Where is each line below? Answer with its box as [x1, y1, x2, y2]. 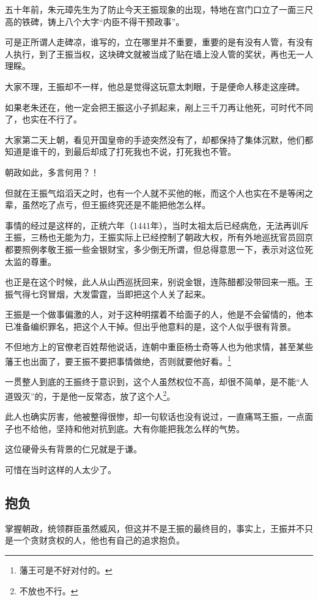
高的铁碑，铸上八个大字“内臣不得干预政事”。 [5, 15, 185, 28]
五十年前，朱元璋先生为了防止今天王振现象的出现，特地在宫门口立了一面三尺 [5, 3, 313, 15]
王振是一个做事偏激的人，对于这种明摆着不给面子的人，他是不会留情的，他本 [5, 308, 313, 321]
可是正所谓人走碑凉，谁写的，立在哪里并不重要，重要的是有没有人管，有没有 [5, 35, 313, 48]
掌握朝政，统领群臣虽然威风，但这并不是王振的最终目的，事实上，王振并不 [5, 521, 305, 534]
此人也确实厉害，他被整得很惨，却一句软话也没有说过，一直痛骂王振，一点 [5, 410, 305, 423]
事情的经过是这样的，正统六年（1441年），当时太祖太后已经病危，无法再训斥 [5, 218, 309, 231]
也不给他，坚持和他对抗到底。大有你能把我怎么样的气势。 [13, 422, 245, 435]
